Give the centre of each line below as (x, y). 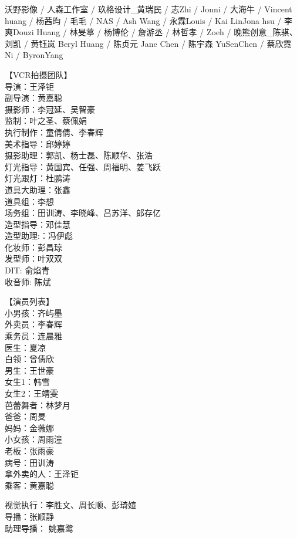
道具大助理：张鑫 (38, 189)
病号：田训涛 (29, 462)
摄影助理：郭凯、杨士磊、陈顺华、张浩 (79, 155)
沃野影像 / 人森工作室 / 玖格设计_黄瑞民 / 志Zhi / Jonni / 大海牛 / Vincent (148, 9)
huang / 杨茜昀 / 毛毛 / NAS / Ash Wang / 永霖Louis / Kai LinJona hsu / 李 (149, 20)
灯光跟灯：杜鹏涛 (38, 178)
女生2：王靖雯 (31, 393)
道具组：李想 (29, 201)
